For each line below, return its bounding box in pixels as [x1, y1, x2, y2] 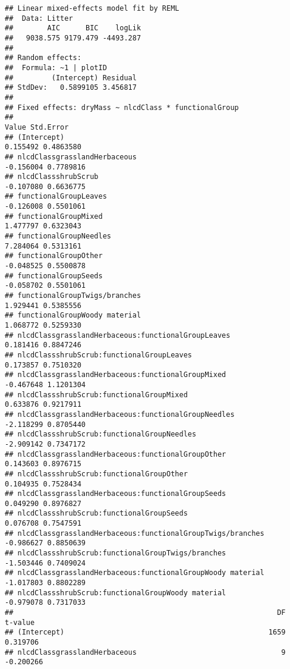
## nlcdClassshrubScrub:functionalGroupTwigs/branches [5, 549, 226, 558]
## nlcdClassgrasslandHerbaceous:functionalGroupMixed [5, 370, 226, 379]
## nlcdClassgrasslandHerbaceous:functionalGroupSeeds [5, 489, 226, 498]
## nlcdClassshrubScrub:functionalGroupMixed [5, 390, 188, 399]
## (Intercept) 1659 [5, 628, 286, 637]
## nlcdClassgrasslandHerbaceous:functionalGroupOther [5, 450, 226, 458]
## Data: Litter [5, 14, 73, 23]
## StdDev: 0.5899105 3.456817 [5, 83, 137, 92]
